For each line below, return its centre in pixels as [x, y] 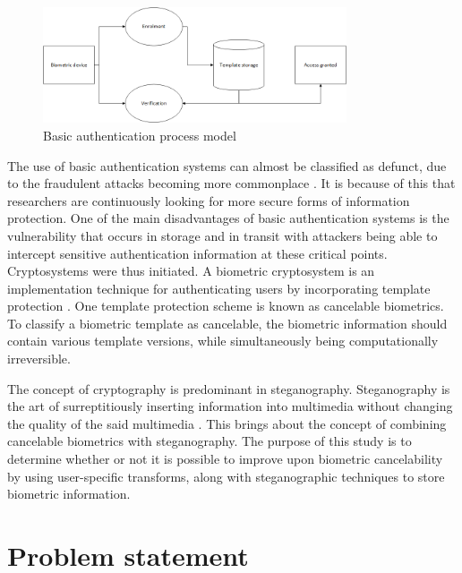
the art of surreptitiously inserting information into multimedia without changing [230, 406]
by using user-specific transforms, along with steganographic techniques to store [226, 476]
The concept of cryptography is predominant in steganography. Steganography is [229, 388]
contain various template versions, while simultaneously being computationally [223, 341]
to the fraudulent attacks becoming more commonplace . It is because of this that [231, 183]
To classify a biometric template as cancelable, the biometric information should [227, 323]
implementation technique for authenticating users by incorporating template [219, 288]
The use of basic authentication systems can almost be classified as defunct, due [227, 165]
